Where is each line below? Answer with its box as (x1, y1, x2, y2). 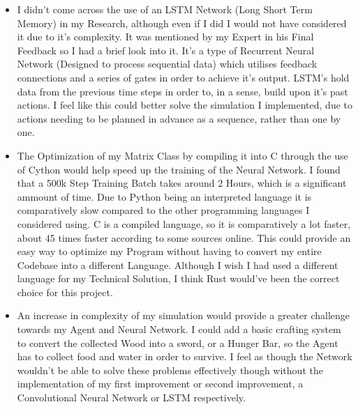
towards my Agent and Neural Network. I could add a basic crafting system (17, 322, 341, 337)
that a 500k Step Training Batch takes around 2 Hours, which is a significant (17, 176, 347, 190)
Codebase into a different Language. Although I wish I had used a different (17, 257, 338, 272)
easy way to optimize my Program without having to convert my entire (17, 244, 322, 258)
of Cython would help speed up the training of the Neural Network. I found (17, 162, 341, 176)
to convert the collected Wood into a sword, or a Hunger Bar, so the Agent (17, 335, 338, 350)
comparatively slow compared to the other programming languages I (17, 203, 310, 217)
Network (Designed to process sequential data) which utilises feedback (17, 56, 318, 71)
